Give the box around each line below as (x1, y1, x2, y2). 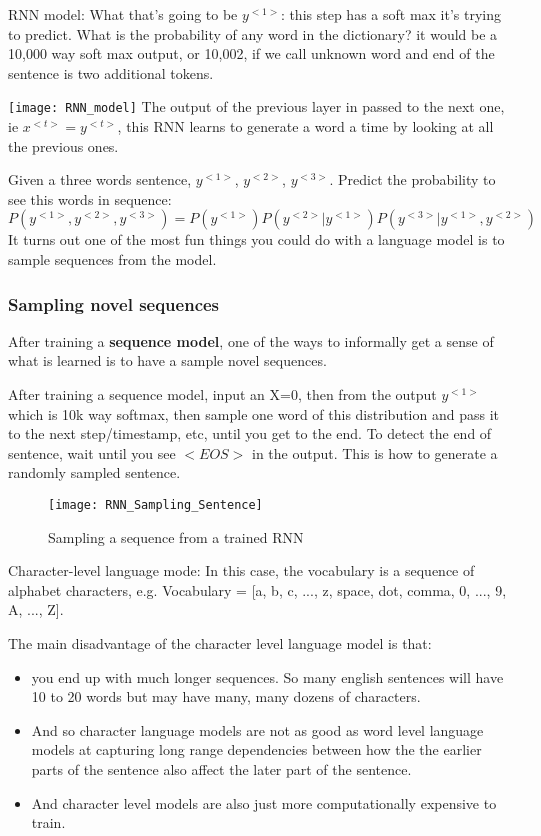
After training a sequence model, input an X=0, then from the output (8, 384, 437, 404)
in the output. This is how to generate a (252, 442, 498, 463)
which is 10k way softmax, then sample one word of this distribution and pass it (8, 403, 500, 424)
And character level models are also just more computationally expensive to (31, 792, 497, 813)
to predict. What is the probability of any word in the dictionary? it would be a (8, 23, 498, 44)
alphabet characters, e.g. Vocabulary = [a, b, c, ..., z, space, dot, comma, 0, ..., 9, (8, 579, 507, 600)
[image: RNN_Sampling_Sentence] (48, 497, 263, 512)
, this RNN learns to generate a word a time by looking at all (117, 116, 494, 137)
